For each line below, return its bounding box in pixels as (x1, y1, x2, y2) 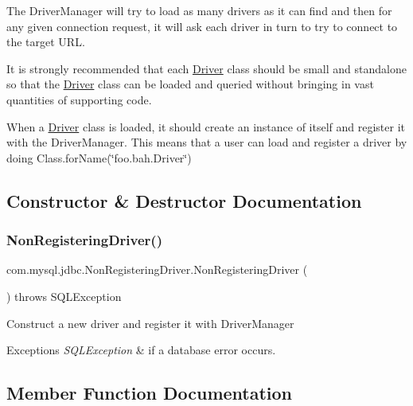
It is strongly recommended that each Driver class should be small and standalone (6, 60, 407, 76)
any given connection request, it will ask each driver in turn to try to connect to (6, 18, 398, 34)
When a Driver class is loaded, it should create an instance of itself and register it (6, 118, 406, 135)
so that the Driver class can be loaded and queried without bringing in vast (6, 76, 374, 92)
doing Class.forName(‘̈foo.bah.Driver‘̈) (6, 149, 192, 166)
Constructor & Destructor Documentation (6, 188, 362, 213)
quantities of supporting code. (6, 91, 152, 107)
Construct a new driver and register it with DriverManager (6, 314, 294, 331)
